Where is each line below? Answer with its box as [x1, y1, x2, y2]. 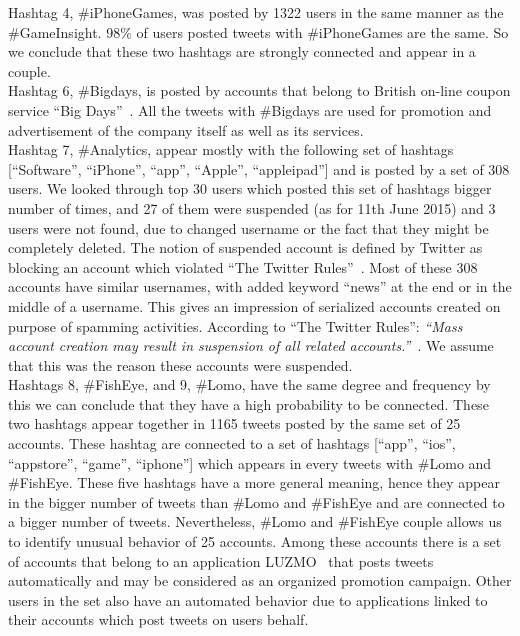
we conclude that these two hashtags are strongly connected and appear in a [8, 41, 476, 62]
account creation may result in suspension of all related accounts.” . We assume [8, 335, 494, 356]
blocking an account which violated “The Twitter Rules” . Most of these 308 [8, 256, 478, 277]
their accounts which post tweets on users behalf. [8, 609, 309, 630]
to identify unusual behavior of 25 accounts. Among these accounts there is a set [8, 531, 502, 552]
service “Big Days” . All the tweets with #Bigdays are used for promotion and [8, 99, 492, 120]
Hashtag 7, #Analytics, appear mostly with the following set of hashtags [8, 139, 454, 160]
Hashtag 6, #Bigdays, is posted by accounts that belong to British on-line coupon [8, 80, 511, 101]
